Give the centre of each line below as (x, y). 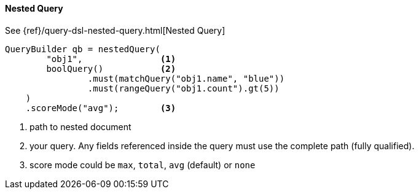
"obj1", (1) (111, 59)
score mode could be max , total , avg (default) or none (143, 165)
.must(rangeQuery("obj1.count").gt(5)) (183, 88)
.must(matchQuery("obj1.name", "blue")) (186, 78)
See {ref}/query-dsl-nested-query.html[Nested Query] (115, 30)
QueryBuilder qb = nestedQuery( (83, 49)
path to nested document (80, 126)
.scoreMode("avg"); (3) (101, 108)
